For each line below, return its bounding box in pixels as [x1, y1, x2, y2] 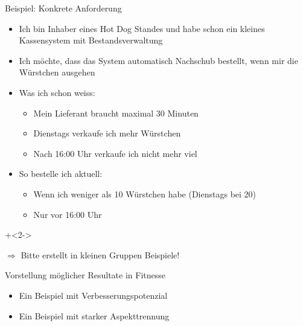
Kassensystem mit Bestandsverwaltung [19, 34, 163, 46]
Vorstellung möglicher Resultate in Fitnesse [5, 269, 165, 281]
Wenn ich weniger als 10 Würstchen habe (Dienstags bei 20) [33, 187, 257, 200]
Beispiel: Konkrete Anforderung [5, 2, 122, 14]
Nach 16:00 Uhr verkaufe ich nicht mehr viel [33, 147, 197, 159]
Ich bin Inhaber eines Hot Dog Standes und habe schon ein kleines [19, 22, 265, 34]
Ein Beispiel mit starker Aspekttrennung [19, 309, 170, 322]
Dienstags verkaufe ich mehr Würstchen [33, 127, 181, 139]
